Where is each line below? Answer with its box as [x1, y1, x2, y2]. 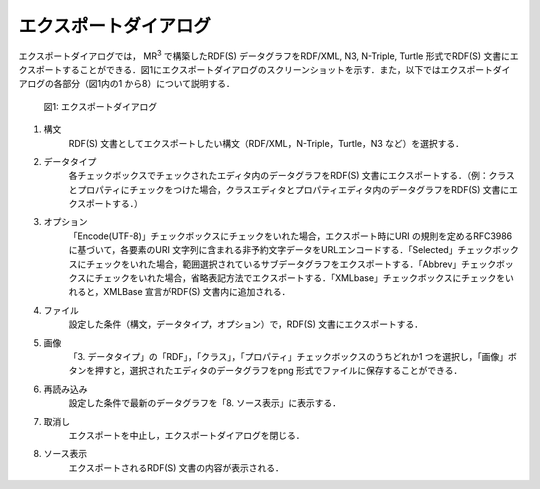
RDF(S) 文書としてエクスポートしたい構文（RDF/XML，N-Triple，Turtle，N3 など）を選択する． [68, 137, 465, 149]
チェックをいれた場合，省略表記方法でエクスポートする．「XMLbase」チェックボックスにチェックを [94, 272, 505, 284]
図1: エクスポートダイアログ [43, 100, 158, 112]
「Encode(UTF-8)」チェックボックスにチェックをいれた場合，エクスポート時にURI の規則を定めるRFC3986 [68, 230, 513, 242]
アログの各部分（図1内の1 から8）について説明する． [18, 78, 235, 90]
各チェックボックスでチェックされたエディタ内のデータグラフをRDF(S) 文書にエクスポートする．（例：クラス [68, 170, 515, 182]
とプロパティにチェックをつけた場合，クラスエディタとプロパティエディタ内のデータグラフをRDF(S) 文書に [68, 183, 510, 195]
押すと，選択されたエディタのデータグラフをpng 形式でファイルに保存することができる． [94, 365, 463, 377]
